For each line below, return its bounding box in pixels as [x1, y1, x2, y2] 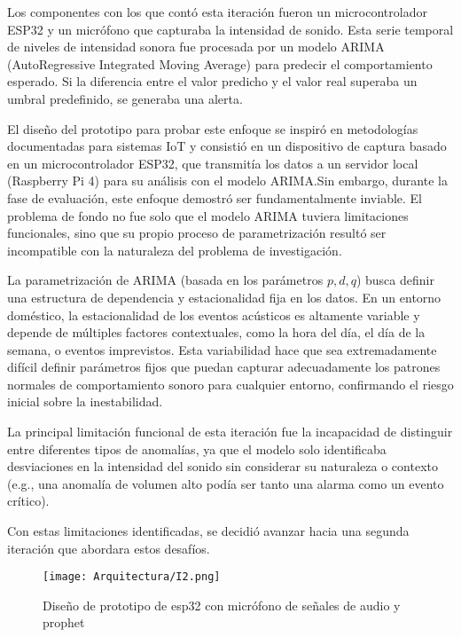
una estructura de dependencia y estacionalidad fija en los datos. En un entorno [7, 287, 441, 306]
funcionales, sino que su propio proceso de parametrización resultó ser [7, 224, 387, 242]
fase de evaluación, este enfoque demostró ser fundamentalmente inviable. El [7, 188, 423, 207]
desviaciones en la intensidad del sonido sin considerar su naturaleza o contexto [7, 457, 438, 476]
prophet [43, 613, 85, 632]
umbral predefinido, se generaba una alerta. [7, 89, 243, 107]
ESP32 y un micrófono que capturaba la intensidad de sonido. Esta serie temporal [7, 20, 454, 38]
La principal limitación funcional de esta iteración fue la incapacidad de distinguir [7, 422, 453, 441]
